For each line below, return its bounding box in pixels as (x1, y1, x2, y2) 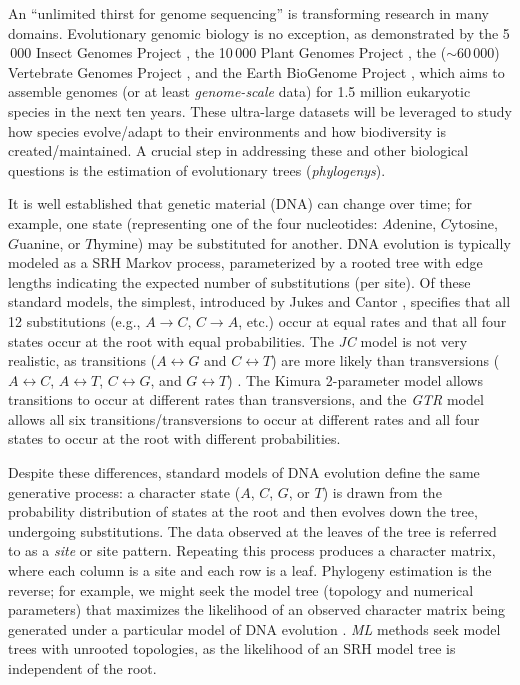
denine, (392, 212, 437, 233)
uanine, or (19, 232, 81, 253)
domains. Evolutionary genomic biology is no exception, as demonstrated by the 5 (8, 22, 510, 43)
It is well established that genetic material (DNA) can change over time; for (8, 193, 473, 214)
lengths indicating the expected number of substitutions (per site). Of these (8, 271, 471, 292)
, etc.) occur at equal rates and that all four (238, 310, 507, 331)
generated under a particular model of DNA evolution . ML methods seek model (8, 618, 501, 639)
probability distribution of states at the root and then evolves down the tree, (8, 501, 478, 522)
